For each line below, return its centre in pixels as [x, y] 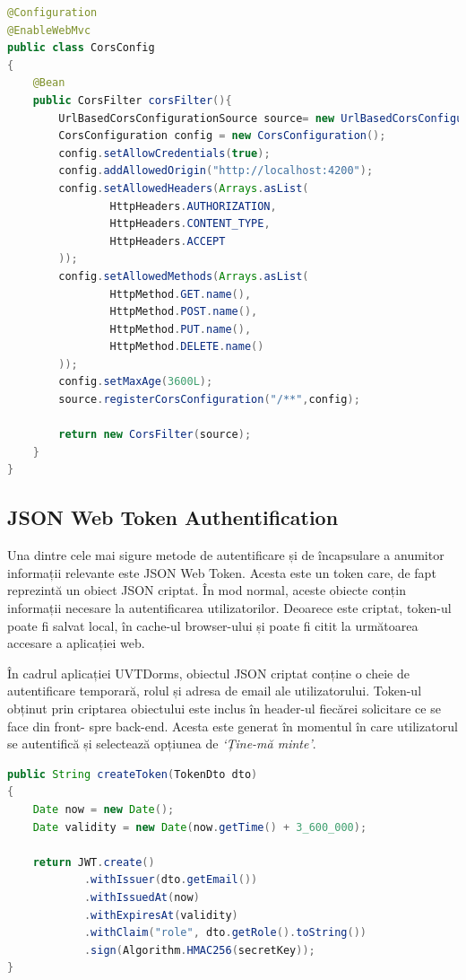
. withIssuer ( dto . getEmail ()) [171, 880]
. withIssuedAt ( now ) [142, 897]
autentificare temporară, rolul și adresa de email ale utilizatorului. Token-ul [215, 691]
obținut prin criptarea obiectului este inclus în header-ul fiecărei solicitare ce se [224, 708]
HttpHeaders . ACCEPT [168, 241]
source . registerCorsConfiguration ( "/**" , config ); [209, 400]
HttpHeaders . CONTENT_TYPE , [190, 224]
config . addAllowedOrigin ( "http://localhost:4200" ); [216, 171]
